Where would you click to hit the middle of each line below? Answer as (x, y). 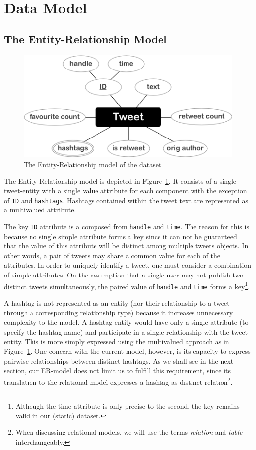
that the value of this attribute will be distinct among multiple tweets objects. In (126, 246)
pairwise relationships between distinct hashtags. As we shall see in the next (119, 361)
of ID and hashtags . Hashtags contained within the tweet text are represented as (126, 200)
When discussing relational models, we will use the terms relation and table (129, 432)
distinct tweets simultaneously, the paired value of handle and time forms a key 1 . (127, 285)
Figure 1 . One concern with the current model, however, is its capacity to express (127, 351)
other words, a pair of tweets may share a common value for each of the (112, 255)
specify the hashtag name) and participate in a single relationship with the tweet (126, 331)
